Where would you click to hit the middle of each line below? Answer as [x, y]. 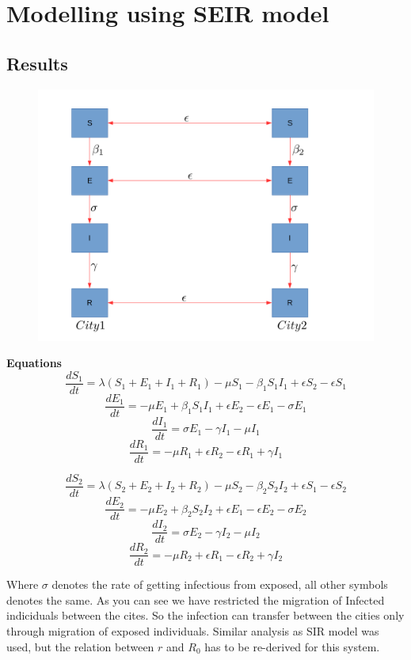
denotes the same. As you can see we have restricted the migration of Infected [196, 599]
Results [37, 63]
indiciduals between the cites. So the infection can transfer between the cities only [205, 615]
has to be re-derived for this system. [292, 646]
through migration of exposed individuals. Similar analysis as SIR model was [193, 631]
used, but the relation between [80, 646]
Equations [34, 363]
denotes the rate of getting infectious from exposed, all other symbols [220, 584]
